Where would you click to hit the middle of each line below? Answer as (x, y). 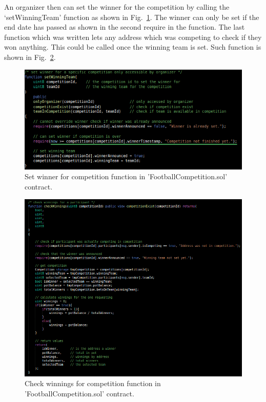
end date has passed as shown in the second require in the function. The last (125, 27)
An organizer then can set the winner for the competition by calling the (117, 7)
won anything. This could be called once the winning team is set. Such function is (133, 47)
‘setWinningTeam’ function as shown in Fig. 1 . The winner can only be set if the (132, 17)
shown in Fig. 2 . (30, 57)
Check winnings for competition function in (93, 383)
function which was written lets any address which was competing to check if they (133, 37)
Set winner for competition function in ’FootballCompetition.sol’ (126, 176)
